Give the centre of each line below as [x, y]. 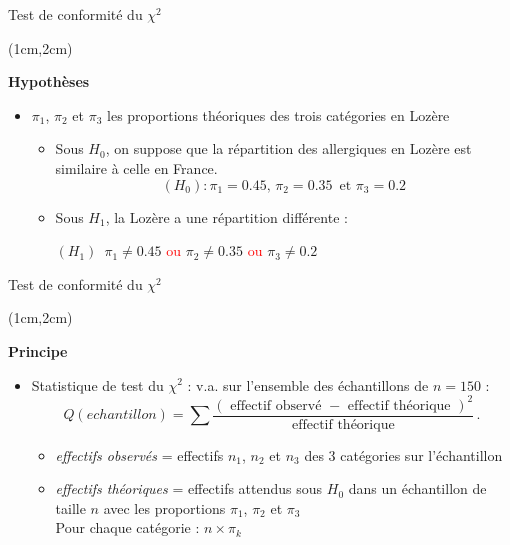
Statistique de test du [97, 384]
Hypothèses [49, 81]
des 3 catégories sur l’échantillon [403, 454]
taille [70, 507]
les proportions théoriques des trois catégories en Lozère [278, 114]
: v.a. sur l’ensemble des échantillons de [308, 384]
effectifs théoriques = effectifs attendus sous [189, 488]
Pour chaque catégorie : [127, 527]
